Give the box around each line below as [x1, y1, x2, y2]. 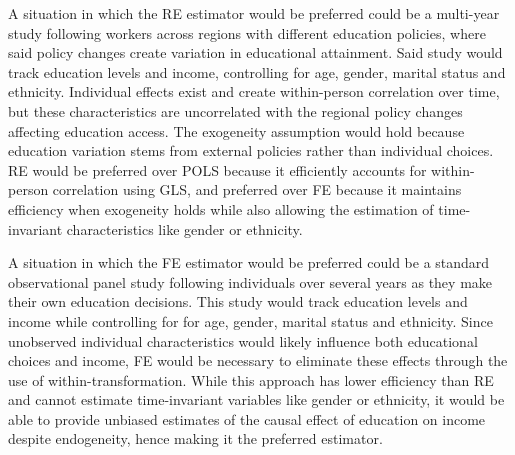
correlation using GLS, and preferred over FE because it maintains [52, 179, 462, 200]
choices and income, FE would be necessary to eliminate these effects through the [8, 350, 508, 371]
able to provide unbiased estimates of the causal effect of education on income [8, 408, 486, 429]
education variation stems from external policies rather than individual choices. [8, 140, 494, 161]
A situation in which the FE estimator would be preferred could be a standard [8, 252, 490, 273]
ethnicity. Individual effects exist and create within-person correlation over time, [8, 81, 500, 102]
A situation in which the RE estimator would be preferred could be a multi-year [8, 3, 500, 23]
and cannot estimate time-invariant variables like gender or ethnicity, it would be [8, 389, 505, 410]
